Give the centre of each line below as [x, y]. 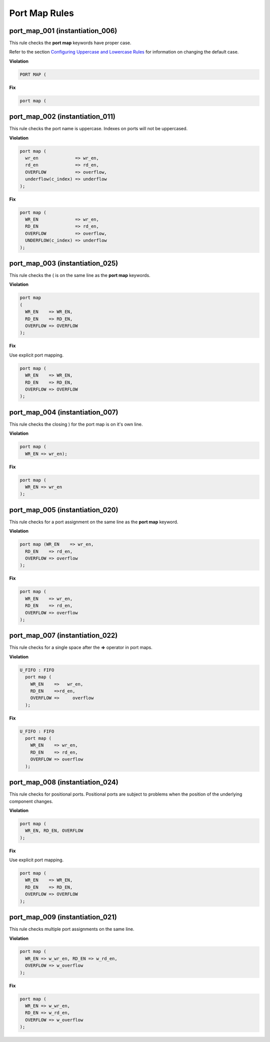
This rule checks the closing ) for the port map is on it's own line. [76, 424]
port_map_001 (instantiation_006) [63, 31]
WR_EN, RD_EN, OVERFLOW [54, 831]
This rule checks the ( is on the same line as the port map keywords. [80, 275]
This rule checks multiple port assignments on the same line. [72, 929]
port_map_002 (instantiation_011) [62, 117]
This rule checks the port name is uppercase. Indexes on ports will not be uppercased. [98, 129]
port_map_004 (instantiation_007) [64, 412]
